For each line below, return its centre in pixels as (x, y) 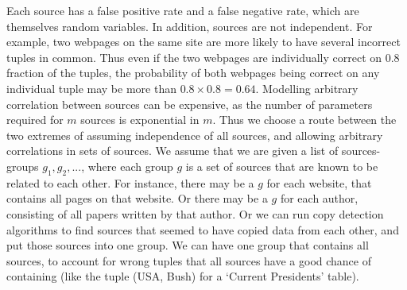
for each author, (319, 198)
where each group (130, 166)
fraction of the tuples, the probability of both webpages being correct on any (193, 73)
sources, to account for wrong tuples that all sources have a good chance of (189, 260)
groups (23, 166)
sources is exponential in (140, 120)
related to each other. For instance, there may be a (130, 182)
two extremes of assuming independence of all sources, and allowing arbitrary (195, 135)
